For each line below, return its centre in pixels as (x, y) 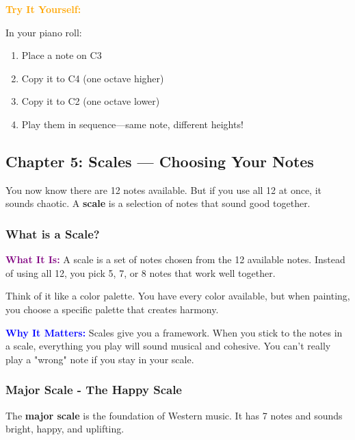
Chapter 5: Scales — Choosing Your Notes (160, 161)
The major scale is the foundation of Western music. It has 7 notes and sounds (174, 415)
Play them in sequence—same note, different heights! (132, 124)
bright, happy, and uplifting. (65, 429)
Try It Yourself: (43, 9)
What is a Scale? (53, 233)
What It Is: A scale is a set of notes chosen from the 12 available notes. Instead (175, 259)
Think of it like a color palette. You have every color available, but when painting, (178, 296)
